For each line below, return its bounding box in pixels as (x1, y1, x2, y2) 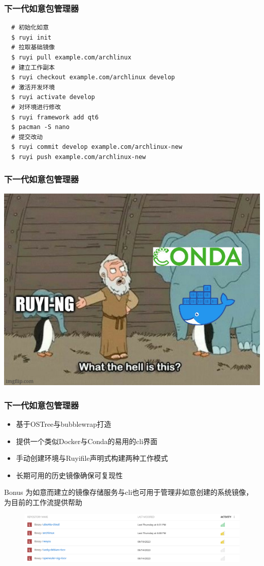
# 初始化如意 (11, 24, 49, 32)
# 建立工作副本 (11, 64, 55, 71)
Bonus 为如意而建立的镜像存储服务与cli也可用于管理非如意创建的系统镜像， (4, 487, 253, 497)
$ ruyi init (11, 34, 52, 41)
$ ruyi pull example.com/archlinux (11, 54, 131, 61)
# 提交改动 (11, 133, 43, 141)
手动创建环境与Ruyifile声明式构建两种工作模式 (16, 453, 168, 463)
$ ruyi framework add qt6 (11, 113, 99, 121)
